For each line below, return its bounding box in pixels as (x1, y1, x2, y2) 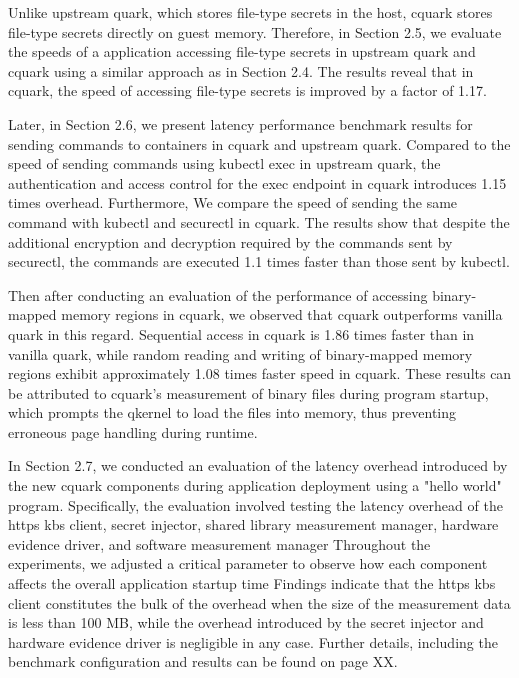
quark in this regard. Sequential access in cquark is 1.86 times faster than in (8, 323, 475, 344)
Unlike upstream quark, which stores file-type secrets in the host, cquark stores (8, 2, 493, 22)
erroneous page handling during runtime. (8, 421, 258, 442)
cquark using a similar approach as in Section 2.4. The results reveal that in (8, 60, 474, 81)
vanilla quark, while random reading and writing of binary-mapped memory (8, 343, 473, 364)
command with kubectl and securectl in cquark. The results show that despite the (8, 211, 510, 232)
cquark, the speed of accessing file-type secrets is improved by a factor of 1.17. (8, 80, 487, 101)
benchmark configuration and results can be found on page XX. (8, 651, 398, 672)
